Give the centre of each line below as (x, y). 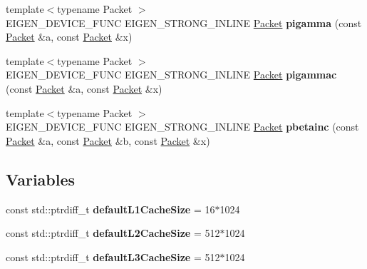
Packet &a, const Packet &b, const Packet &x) (108, 140)
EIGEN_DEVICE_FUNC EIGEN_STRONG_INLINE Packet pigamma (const (184, 22)
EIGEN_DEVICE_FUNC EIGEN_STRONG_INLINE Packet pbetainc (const (182, 127)
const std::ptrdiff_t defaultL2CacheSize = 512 (113, 233)
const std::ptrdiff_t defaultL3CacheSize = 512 (113, 257)
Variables (41, 179)
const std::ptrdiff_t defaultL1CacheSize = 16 (110, 209)
